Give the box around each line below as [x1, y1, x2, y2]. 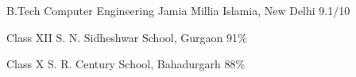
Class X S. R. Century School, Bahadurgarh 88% [6, 56, 246, 72]
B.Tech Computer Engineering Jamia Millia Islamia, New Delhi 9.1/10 [6, 2, 350, 18]
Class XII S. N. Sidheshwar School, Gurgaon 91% [6, 29, 247, 45]
